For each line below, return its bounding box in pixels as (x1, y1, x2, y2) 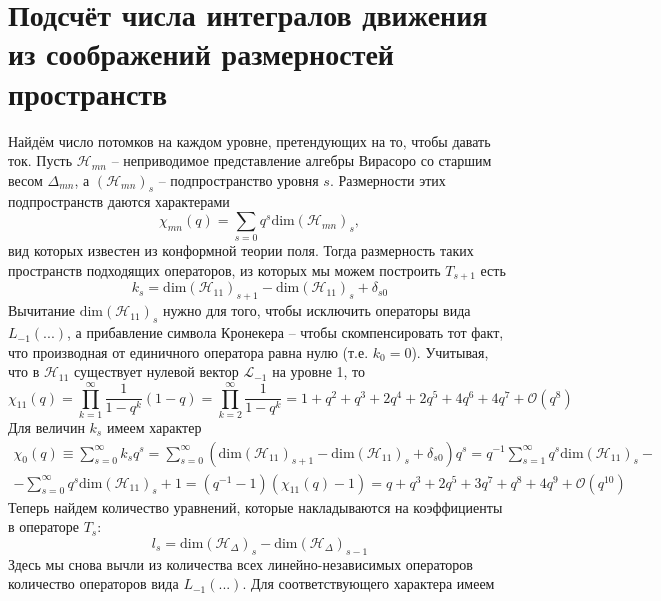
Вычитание (8, 300, 75, 321)
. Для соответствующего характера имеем (242, 573, 495, 594)
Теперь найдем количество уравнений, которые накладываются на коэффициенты (8, 496, 503, 517)
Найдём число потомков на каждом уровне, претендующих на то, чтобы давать (8, 130, 491, 151)
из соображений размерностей (8, 33, 394, 74)
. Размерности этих (329, 169, 446, 190)
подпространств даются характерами (8, 191, 230, 212)
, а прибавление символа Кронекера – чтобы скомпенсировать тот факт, (67, 322, 504, 343)
